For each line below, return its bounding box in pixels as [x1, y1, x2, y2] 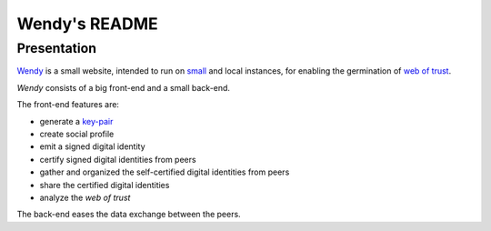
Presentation [16, 40, 97, 56]
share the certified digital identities [39, 179, 170, 190]
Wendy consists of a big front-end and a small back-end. [16, 82, 231, 93]
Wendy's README [16, 14, 158, 34]
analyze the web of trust [39, 192, 131, 203]
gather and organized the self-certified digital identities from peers [39, 166, 290, 177]
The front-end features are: [16, 99, 120, 110]
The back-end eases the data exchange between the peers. [16, 209, 241, 220]
